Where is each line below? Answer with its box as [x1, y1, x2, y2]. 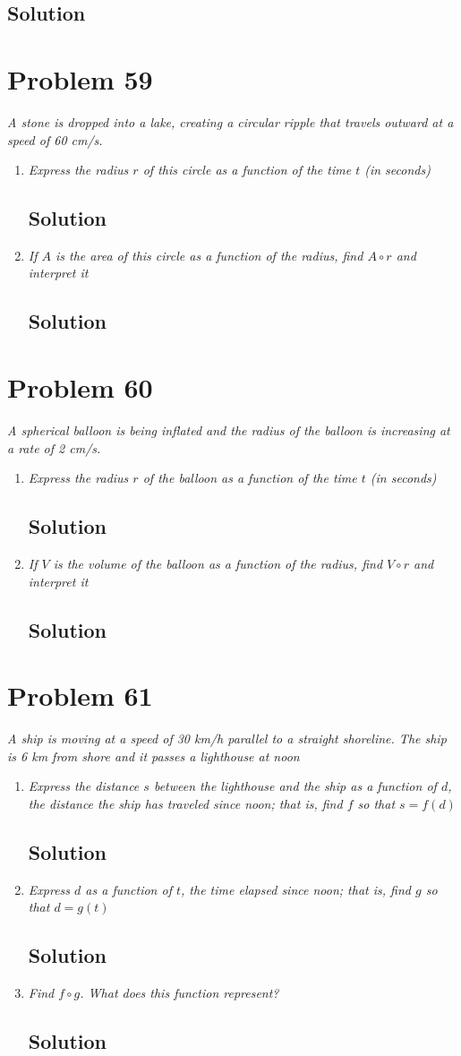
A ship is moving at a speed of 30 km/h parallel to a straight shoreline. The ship [7, 729, 447, 748]
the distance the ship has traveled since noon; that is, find [28, 794, 343, 812]
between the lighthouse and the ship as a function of [153, 777, 437, 795]
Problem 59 [7, 60, 153, 97]
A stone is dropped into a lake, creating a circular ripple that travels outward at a [7, 112, 454, 131]
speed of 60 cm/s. [7, 130, 103, 149]
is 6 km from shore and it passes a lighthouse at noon [7, 746, 300, 765]
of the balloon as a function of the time [142, 468, 357, 487]
